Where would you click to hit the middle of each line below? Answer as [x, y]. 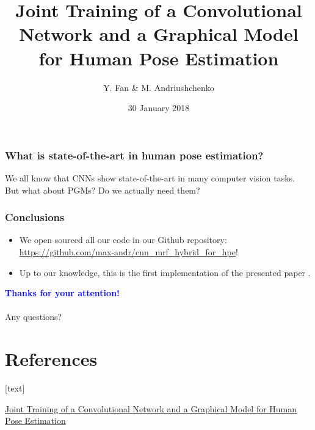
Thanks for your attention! [62, 293]
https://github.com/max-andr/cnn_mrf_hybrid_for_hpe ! [129, 251]
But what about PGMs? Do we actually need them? [103, 190]
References [51, 359]
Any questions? [34, 317]
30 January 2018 [159, 108]
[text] [15, 388]
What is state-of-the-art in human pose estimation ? [134, 155]
